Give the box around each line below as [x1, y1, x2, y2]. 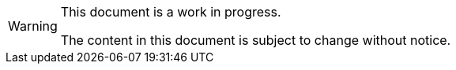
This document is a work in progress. [60, 4, 281, 20]
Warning [8, 18, 58, 34]
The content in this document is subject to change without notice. [60, 32, 451, 48]
